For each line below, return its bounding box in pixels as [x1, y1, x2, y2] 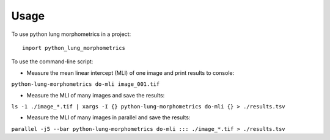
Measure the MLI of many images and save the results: [26, 91, 165, 99]
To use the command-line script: [11, 58, 94, 65]
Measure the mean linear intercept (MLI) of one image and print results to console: [26, 69, 235, 76]
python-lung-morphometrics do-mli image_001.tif [11, 81, 160, 88]
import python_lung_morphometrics [22, 44, 125, 51]
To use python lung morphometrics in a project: [11, 30, 131, 38]
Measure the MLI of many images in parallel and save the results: [26, 114, 191, 121]
